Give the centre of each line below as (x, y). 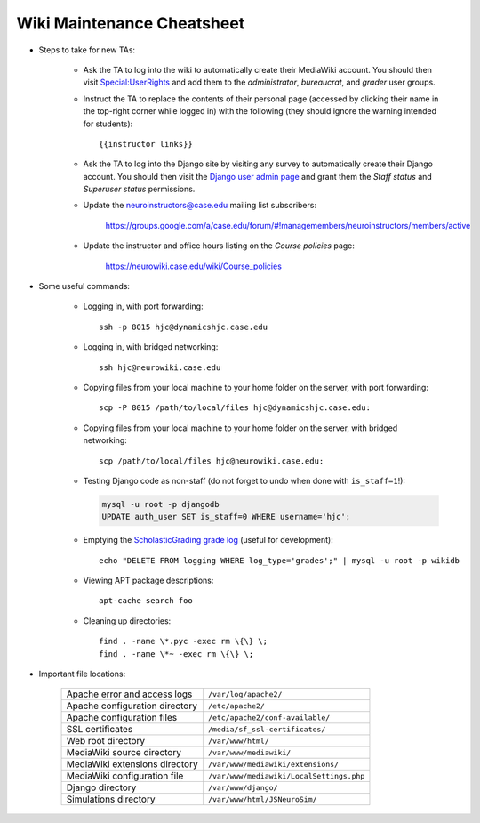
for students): (108, 124)
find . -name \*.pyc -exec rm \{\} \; (184, 641)
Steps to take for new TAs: (87, 50)
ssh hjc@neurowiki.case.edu (160, 367)
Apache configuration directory (132, 706)
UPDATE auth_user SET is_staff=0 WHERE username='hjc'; (226, 517)
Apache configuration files (122, 718)
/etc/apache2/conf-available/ (269, 718)
